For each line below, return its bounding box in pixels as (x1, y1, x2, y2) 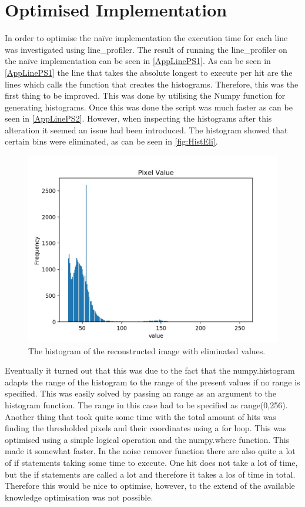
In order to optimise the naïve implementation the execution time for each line (5, 32, 288, 44)
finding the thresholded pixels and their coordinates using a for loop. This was (5, 422, 287, 434)
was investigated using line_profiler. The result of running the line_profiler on (5, 43, 287, 55)
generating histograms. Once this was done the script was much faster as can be (5, 100, 293, 113)
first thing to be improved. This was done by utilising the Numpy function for (5, 89, 286, 102)
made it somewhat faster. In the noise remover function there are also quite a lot (5, 445, 296, 457)
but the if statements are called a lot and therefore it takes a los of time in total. (5, 468, 296, 480)
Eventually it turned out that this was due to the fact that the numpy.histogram (5, 364, 295, 377)
